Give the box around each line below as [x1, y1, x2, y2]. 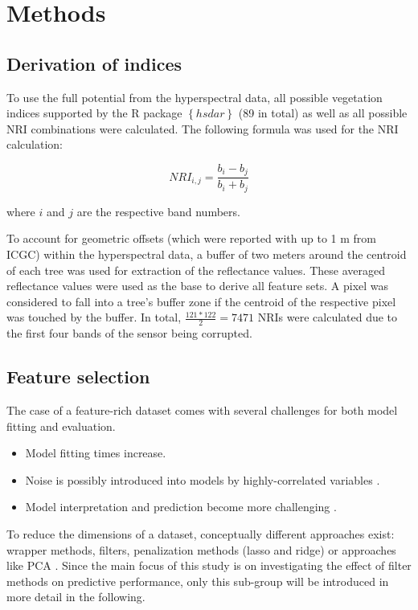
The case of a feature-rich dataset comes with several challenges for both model [6, 402, 398, 419]
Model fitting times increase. [25, 444, 166, 461]
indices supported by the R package [6, 104, 182, 121]
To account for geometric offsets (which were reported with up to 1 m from [6, 230, 376, 247]
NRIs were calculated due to [257, 309, 398, 325]
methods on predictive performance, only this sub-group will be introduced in [6, 572, 389, 589]
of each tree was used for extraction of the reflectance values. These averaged [6, 261, 385, 278]
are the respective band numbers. [76, 203, 240, 219]
